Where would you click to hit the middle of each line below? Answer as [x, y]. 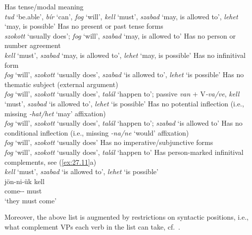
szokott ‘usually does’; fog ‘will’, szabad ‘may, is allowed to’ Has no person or [120, 35]
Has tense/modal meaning [44, 6]
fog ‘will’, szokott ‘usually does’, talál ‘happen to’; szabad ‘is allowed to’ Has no [124, 123]
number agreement [33, 45]
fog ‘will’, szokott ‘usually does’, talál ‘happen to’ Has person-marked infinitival [124, 152]
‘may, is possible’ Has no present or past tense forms [84, 26]
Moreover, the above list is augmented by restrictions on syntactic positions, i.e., [127, 217]
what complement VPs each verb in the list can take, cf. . [93, 227]
